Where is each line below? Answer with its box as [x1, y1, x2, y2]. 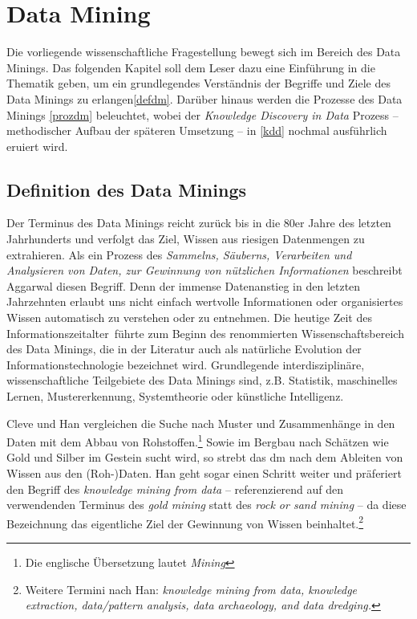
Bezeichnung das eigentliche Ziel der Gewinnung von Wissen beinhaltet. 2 [6, 512, 364, 531]
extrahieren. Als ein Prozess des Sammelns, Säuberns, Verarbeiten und [6, 246, 352, 263]
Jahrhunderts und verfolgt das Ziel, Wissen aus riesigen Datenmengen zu [6, 230, 365, 247]
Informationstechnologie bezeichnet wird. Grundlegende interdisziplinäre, [6, 356, 365, 373]
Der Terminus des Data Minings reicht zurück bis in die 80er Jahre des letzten [6, 214, 391, 231]
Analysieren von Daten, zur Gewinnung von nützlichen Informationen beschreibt [6, 262, 403, 279]
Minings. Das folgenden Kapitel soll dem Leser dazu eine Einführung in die [6, 59, 375, 75]
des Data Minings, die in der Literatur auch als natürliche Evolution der [6, 340, 362, 357]
